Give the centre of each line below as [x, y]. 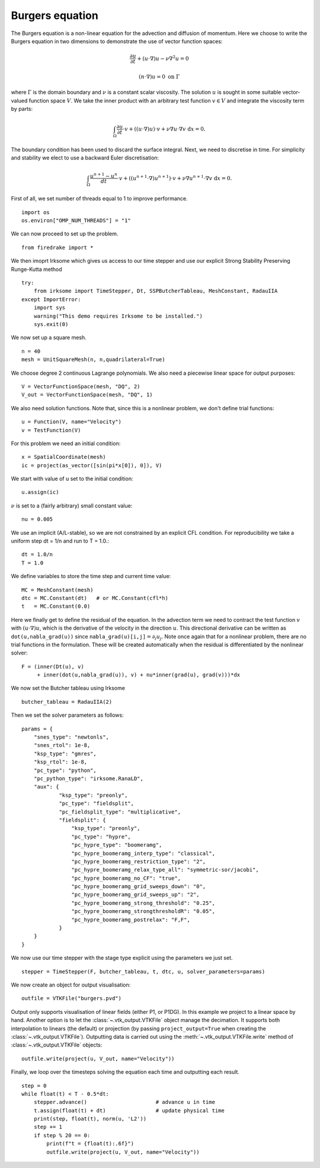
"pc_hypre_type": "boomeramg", [117, 845]
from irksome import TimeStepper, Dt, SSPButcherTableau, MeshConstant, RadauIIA [156, 291]
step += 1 [48, 1127]
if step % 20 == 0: [62, 1135]
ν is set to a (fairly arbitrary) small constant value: [72, 505]
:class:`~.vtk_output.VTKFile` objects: [57, 1045]
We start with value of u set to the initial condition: [72, 479]
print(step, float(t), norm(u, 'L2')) [90, 1119]
